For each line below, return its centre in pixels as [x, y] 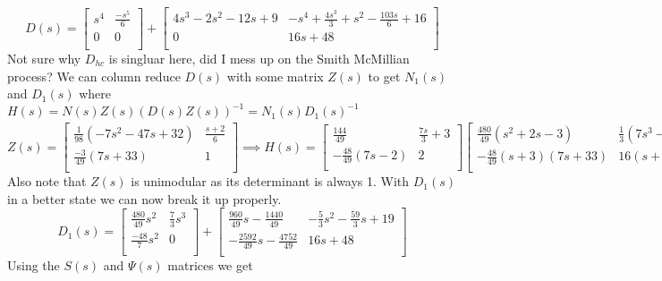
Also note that [47, 181]
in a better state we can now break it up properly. [144, 198]
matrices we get [210, 265]
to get [384, 76]
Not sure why [44, 58]
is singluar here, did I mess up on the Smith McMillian [259, 58]
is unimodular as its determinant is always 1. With [270, 181]
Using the [34, 265]
